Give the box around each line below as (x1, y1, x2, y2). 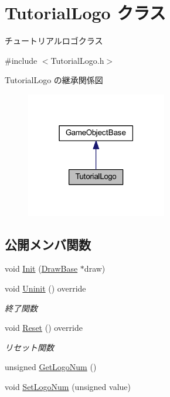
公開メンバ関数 (5, 235, 91, 253)
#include (5, 54, 38, 66)
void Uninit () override (5, 282, 86, 294)
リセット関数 (5, 341, 54, 353)
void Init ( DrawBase (5, 262, 78, 275)
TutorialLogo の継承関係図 (5, 74, 103, 86)
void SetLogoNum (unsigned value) (5, 380, 131, 392)
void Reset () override (5, 321, 83, 334)
